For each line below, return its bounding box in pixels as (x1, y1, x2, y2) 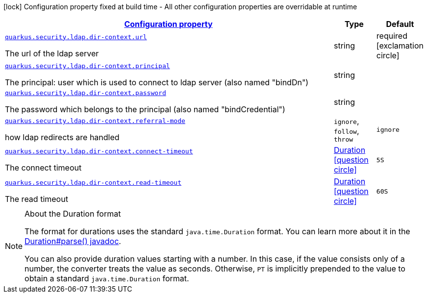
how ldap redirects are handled (5, 132, 120, 142)
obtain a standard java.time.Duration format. (25, 273, 189, 283)
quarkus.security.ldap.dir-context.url (5, 33, 147, 41)
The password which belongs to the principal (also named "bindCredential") (5, 104, 285, 114)
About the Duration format (25, 209, 121, 219)
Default (386, 19, 414, 29)
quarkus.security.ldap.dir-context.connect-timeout (5, 147, 193, 155)
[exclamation (376, 41, 424, 50)
